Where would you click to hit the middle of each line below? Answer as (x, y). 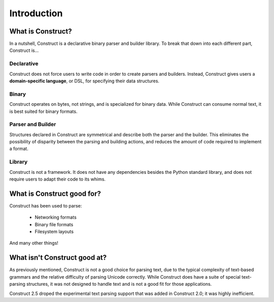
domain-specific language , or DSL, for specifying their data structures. (84, 81)
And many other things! (34, 243)
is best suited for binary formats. (43, 111)
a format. (19, 149)
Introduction (36, 13)
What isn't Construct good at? (58, 258)
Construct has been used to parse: (46, 205)
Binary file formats (54, 224)
